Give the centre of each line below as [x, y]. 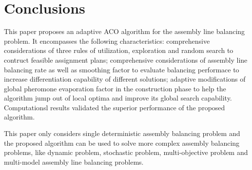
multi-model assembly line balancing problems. [74, 161]
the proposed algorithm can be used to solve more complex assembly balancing [122, 143]
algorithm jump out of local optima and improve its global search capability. [118, 98]
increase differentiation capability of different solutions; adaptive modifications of [125, 79]
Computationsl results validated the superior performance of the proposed [115, 107]
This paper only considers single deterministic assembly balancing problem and [122, 133]
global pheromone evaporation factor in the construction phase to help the [115, 88]
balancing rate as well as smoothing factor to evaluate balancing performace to [122, 69]
